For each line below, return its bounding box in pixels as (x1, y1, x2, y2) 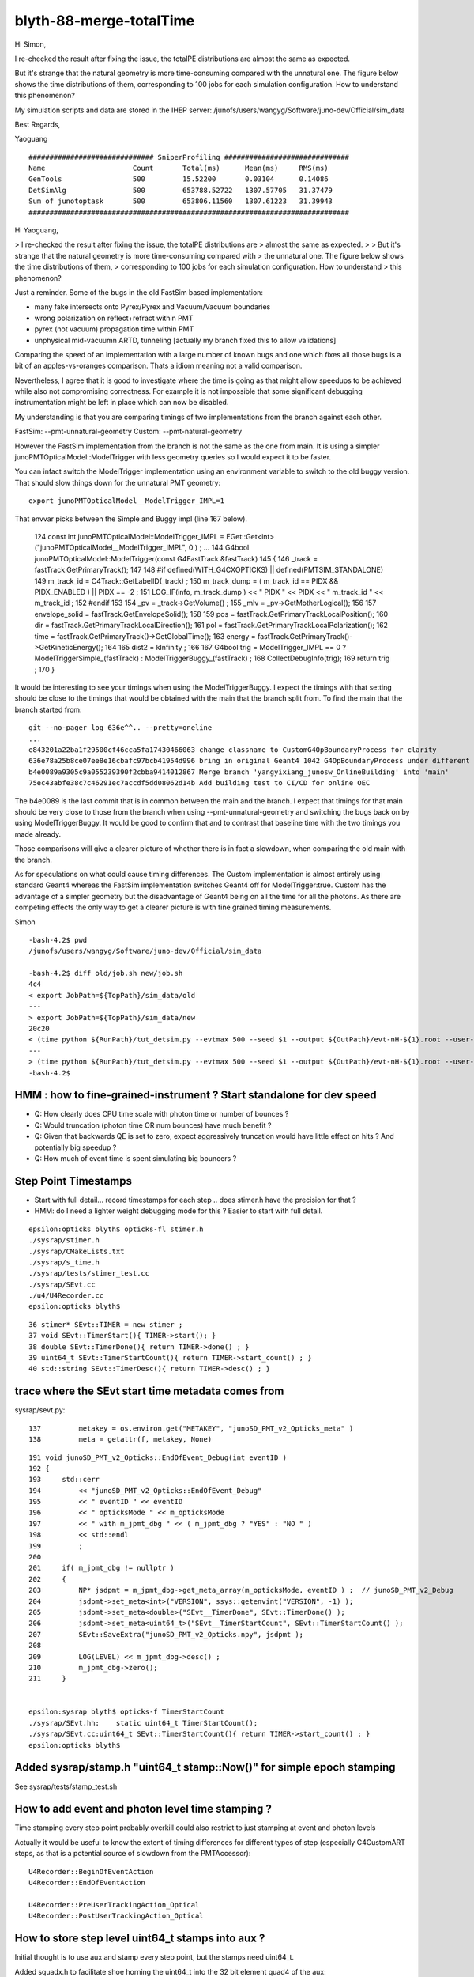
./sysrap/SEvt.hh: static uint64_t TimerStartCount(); (28, 1718, 258, 1727)
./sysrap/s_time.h (28, 1257, 100, 1267)
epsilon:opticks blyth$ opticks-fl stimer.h (28, 1224, 205, 1234)
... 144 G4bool (203, 542, 250, 553)
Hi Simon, (14, 40, 47, 49)
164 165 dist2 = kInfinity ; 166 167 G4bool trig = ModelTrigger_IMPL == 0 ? (104, 642, 347, 652)
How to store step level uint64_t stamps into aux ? (14, 1932, 265, 1945)
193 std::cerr (28, 1475, 100, 1484)
